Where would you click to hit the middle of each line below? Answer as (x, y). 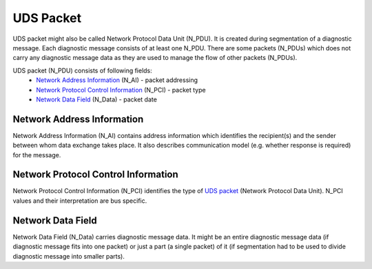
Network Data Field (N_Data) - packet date (97, 99)
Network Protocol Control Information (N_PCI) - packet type (121, 90)
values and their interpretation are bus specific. (80, 201)
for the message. (37, 155)
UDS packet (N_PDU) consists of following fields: (83, 70)
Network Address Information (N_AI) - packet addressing (117, 80)
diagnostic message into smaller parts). (69, 256)
